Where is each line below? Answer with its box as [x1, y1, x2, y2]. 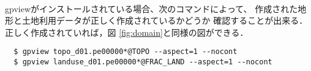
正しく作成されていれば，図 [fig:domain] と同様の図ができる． [5, 25, 249, 38]
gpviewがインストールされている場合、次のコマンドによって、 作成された [5, 2, 298, 15]
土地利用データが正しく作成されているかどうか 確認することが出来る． [21, 14, 308, 27]
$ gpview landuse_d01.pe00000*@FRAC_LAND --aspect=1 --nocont [13, 58, 272, 67]
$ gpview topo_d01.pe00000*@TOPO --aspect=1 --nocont [13, 47, 238, 56]
